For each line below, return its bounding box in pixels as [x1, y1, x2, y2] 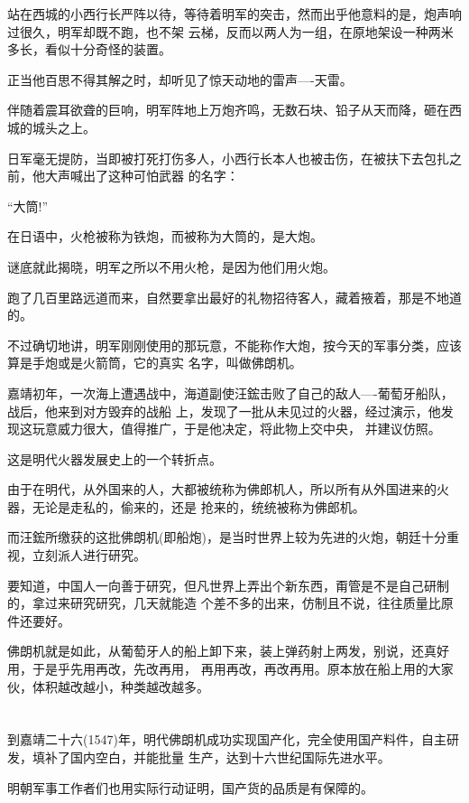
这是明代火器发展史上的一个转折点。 [7, 449, 222, 468]
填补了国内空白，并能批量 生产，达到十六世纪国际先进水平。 [32, 748, 391, 766]
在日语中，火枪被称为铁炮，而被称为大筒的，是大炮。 [7, 227, 323, 246]
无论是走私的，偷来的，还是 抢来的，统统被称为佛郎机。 [32, 497, 365, 516]
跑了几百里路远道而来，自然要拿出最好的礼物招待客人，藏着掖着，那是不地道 [7, 287, 462, 306]
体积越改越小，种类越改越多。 [32, 677, 209, 696]
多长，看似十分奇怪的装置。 [7, 40, 171, 59]
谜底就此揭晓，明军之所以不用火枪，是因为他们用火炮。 [7, 257, 336, 275]
